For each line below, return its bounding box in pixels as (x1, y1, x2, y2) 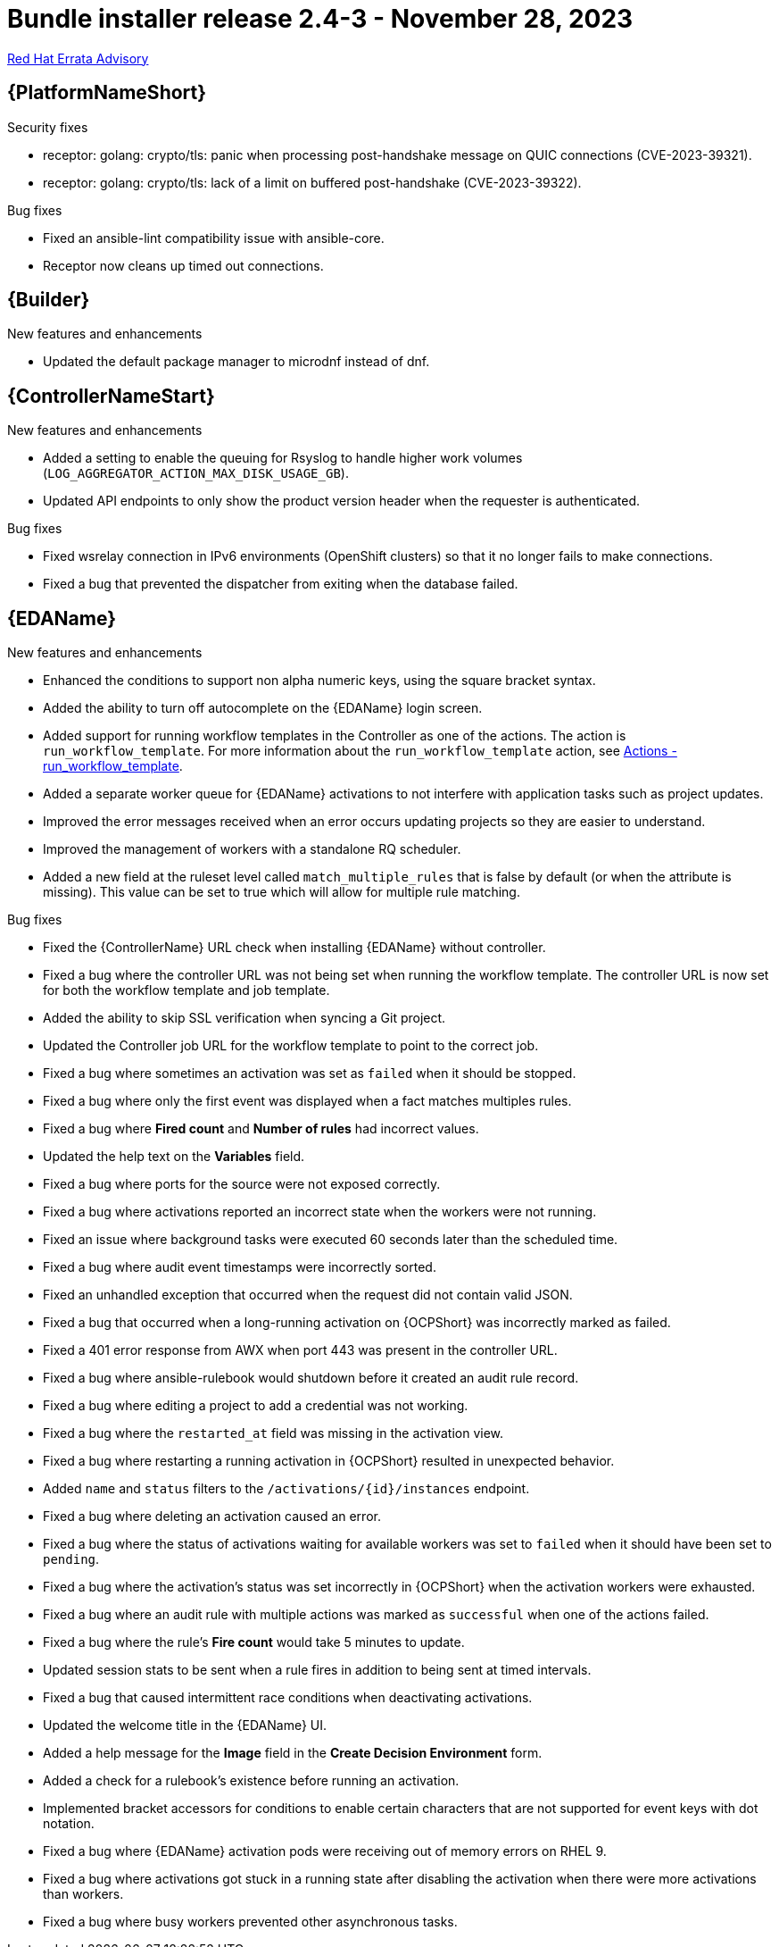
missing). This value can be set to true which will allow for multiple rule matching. (43, 884, 520, 900)
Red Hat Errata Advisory (7, 50, 149, 66)
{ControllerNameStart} (7, 384, 215, 407)
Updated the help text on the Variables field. (43, 1149, 305, 1165)
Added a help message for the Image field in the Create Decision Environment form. (43, 1745, 543, 1761)
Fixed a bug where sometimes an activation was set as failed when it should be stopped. (43, 1065, 576, 1082)
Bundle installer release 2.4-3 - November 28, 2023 (7, 4, 634, 34)
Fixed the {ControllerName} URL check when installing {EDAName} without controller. (43, 940, 546, 956)
